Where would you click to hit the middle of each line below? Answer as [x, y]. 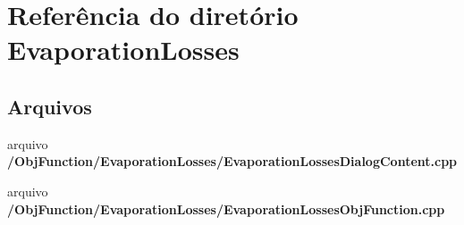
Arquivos [50, 106]
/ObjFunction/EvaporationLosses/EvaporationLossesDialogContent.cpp [232, 161]
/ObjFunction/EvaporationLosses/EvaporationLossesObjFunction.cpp [226, 208]
